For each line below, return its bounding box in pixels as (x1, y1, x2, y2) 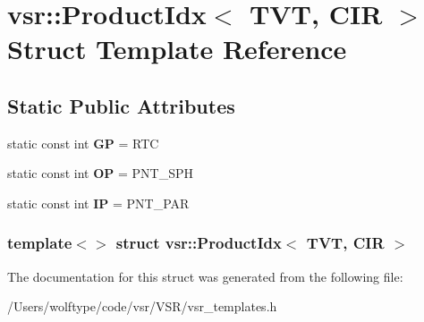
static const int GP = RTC (7, 133, 159, 152)
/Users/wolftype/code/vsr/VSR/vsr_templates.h (7, 297, 277, 316)
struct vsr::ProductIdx (115, 232, 282, 254)
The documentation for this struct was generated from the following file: (7, 267, 403, 285)
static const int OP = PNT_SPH (7, 164, 193, 182)
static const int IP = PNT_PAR (7, 193, 190, 212)
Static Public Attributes (7, 91, 235, 119)
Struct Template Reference (7, 30, 347, 67)
